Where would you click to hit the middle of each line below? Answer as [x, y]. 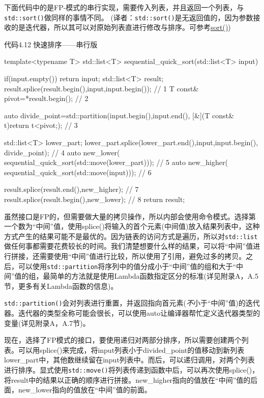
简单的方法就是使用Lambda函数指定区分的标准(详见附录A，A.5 [154, 276]
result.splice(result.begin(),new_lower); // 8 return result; [95, 199]
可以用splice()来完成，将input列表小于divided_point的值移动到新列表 [131, 350]
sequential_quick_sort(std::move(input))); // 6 [78, 172]
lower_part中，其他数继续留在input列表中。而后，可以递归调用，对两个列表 [129, 360]
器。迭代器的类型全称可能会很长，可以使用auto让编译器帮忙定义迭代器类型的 [132, 313]
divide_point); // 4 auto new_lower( [62, 152]
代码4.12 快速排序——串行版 [51, 44]
